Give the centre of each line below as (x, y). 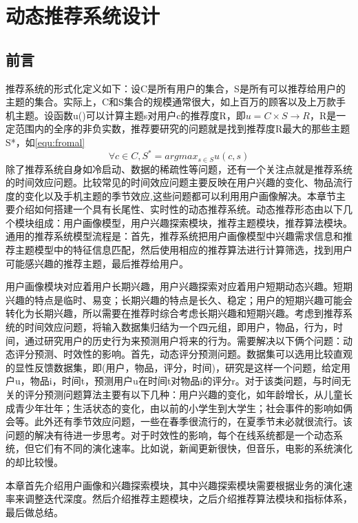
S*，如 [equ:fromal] (45, 142)
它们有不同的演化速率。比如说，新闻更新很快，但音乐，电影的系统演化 (193, 448)
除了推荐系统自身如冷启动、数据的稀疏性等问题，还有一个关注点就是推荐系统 (179, 168)
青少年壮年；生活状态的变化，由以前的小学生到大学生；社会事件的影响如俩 (183, 408)
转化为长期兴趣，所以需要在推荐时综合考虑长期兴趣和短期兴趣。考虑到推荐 (174, 313)
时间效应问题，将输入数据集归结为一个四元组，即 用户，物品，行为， (179, 327)
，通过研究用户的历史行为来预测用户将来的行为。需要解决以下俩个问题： (179, 340)
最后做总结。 (34, 512)
